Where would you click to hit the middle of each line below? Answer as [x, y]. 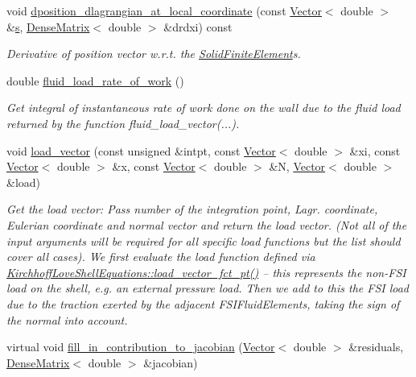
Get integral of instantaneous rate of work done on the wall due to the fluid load [204, 108]
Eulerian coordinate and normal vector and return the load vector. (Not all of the [207, 224]
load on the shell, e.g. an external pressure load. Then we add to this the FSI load [208, 288]
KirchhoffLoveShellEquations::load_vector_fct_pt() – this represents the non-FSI [206, 272]
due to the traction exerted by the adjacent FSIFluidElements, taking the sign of [203, 303]
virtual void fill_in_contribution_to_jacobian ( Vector [141, 347]
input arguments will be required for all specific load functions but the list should [204, 240]
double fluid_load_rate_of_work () [95, 80]
